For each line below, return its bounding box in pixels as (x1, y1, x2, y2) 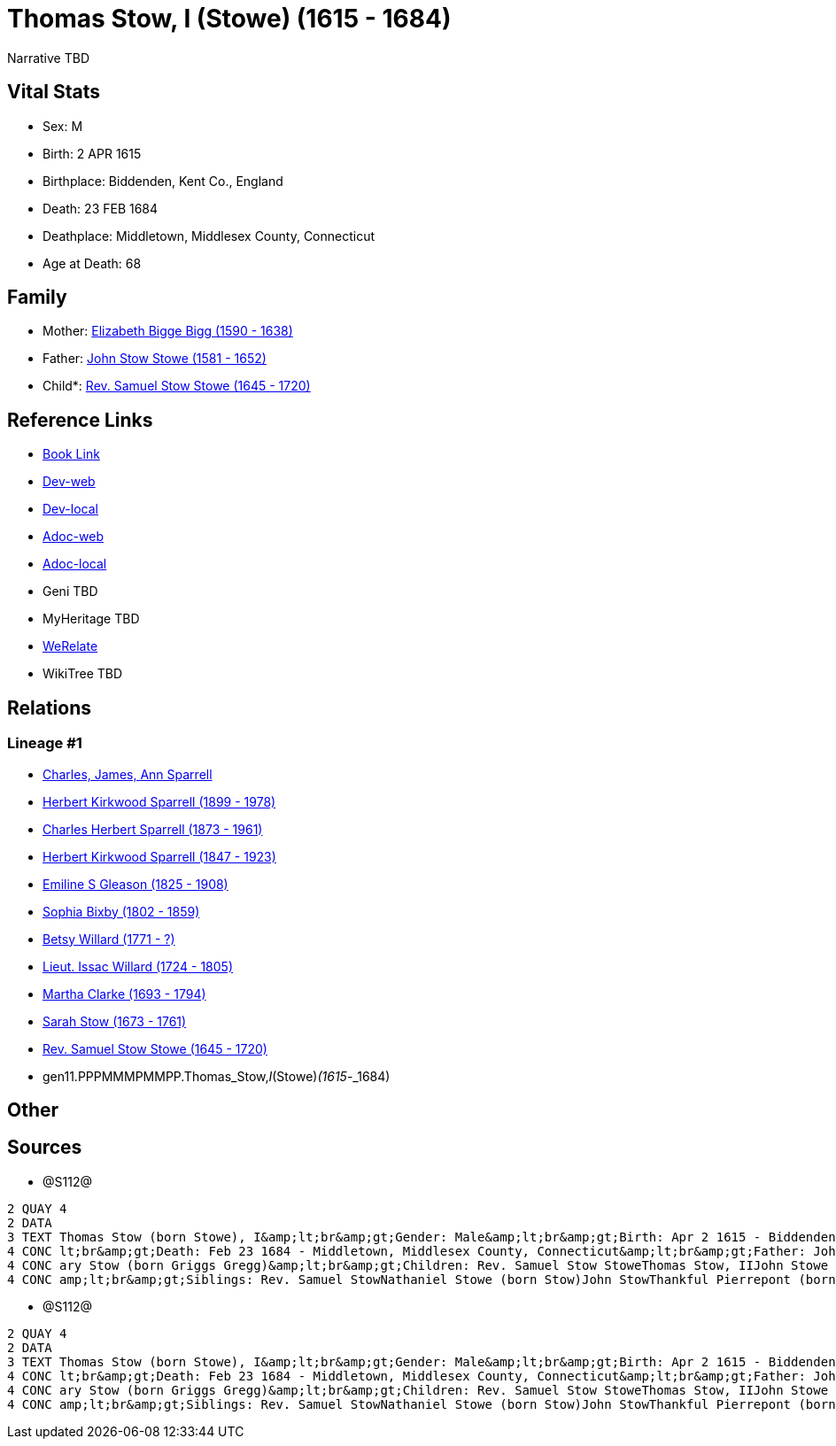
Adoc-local (43, 556, 107, 572)
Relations (7, 696, 92, 719)
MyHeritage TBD (43, 611, 140, 627)
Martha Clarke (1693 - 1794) (43, 986, 206, 1001)
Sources (7, 1136, 82, 1159)
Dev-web (43, 474, 96, 490)
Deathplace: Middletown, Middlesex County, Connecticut (43, 228, 375, 244)
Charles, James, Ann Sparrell (43, 766, 213, 782)
